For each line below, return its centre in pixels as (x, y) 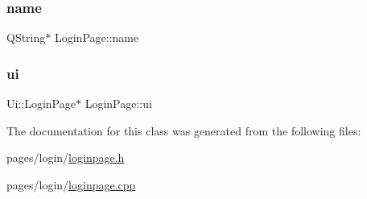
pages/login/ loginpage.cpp (71, 184)
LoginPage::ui (118, 104)
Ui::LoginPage (41, 104)
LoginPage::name (97, 37)
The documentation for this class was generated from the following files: (184, 130)
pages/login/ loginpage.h (66, 158)
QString (26, 37)
